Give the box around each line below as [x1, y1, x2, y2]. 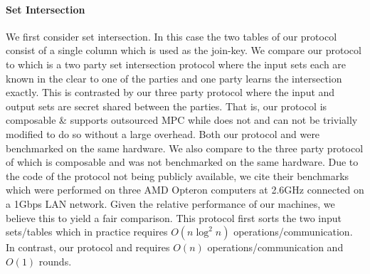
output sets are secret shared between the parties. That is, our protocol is [6, 98, 327, 113]
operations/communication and [207, 240, 344, 255]
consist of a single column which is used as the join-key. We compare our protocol [6, 43, 361, 58]
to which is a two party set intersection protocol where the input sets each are [6, 56, 347, 71]
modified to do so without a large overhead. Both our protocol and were [6, 126, 320, 141]
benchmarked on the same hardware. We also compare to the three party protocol [6, 140, 364, 155]
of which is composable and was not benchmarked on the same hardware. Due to [6, 154, 359, 169]
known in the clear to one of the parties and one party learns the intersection [6, 70, 342, 85]
